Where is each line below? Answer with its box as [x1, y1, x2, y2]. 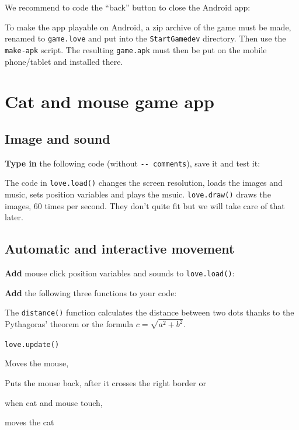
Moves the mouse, [5, 357, 69, 369]
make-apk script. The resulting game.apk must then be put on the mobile [5, 43, 267, 56]
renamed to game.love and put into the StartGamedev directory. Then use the [5, 32, 286, 44]
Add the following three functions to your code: [5, 286, 177, 299]
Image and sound [5, 129, 110, 147]
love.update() [5, 340, 60, 349]
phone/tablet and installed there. [5, 55, 123, 67]
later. [5, 211, 23, 223]
